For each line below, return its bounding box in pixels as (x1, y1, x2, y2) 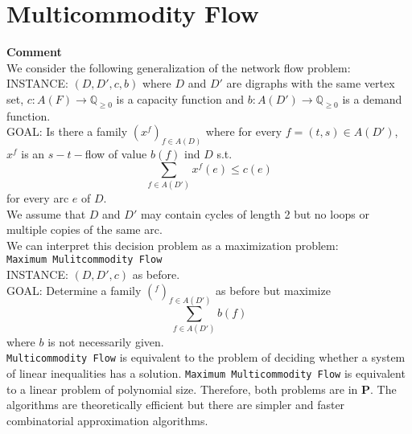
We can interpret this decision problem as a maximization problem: (6, 236, 339, 253)
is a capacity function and (116, 90, 244, 107)
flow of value (84, 145, 147, 162)
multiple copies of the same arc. (6, 221, 163, 238)
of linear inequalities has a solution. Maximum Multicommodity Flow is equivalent (6, 365, 406, 382)
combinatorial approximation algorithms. (6, 411, 208, 428)
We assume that (6, 205, 86, 222)
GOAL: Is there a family (6, 123, 128, 140)
